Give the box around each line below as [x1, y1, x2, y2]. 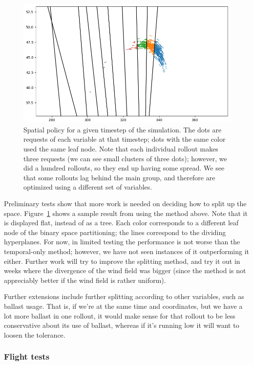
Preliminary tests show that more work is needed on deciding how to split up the [4, 198, 247, 208]
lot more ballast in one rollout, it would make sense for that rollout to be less [4, 310, 235, 321]
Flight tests [4, 350, 50, 363]
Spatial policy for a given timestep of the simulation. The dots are [23, 124, 222, 134]
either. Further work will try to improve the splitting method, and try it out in [4, 256, 240, 266]
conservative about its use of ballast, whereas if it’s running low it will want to [4, 320, 239, 330]
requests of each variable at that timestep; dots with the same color [23, 134, 226, 144]
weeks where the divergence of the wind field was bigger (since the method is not [4, 265, 246, 276]
